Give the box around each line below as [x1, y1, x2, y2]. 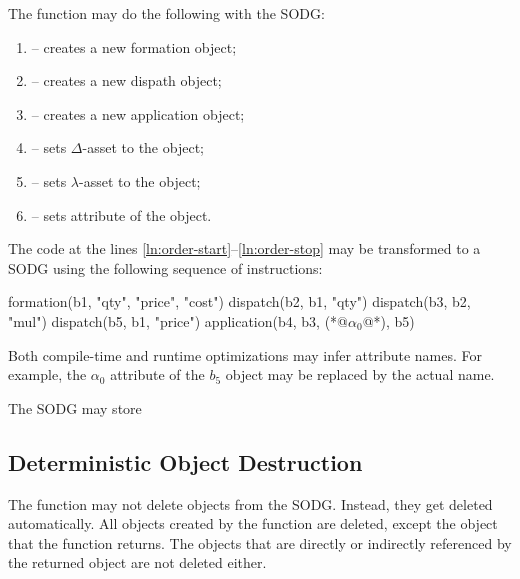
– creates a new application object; [31, 103, 245, 124]
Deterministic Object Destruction [8, 446, 363, 477]
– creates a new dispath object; [31, 70, 222, 91]
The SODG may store [8, 397, 142, 418]
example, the [8, 364, 87, 385]
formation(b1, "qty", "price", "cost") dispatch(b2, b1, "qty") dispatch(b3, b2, [8, 291, 471, 312]
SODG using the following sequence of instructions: [8, 257, 323, 278]
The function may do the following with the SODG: [8, 3, 325, 23]
